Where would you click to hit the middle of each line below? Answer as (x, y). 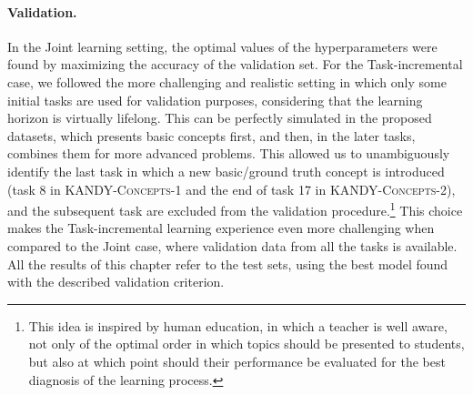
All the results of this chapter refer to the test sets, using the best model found (228, 263)
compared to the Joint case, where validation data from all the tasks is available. (232, 245)
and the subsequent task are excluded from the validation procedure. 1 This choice (235, 209)
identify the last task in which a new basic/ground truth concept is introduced (226, 171)
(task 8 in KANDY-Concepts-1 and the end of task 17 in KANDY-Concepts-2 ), (231, 189)
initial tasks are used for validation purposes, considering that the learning (215, 100)
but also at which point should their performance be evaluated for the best (237, 361)
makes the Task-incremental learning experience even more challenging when (221, 228)
